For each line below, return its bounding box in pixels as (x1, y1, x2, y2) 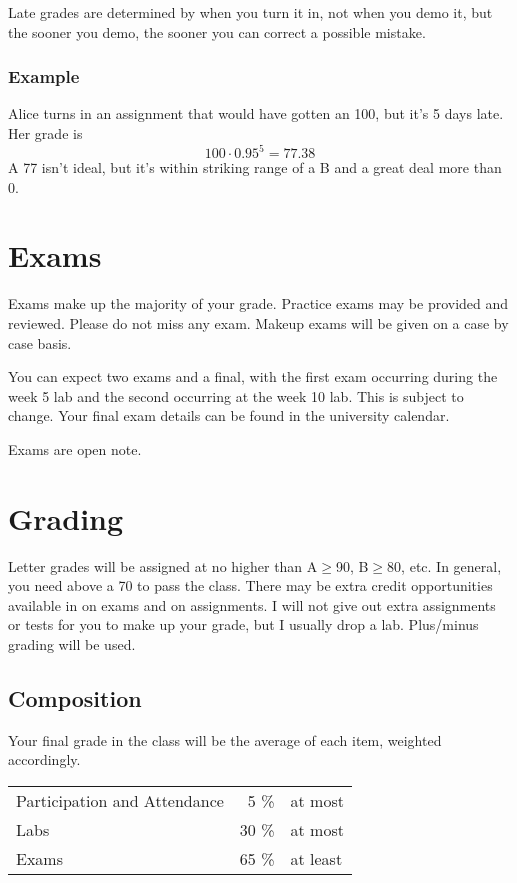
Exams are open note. (8, 438, 142, 459)
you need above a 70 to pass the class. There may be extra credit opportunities (8, 575, 493, 596)
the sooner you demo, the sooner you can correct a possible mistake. (8, 21, 426, 42)
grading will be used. (8, 634, 136, 655)
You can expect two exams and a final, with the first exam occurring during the (8, 366, 498, 387)
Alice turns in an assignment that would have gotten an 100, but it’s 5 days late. (8, 103, 504, 124)
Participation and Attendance (16, 789, 224, 813)
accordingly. (8, 749, 81, 770)
